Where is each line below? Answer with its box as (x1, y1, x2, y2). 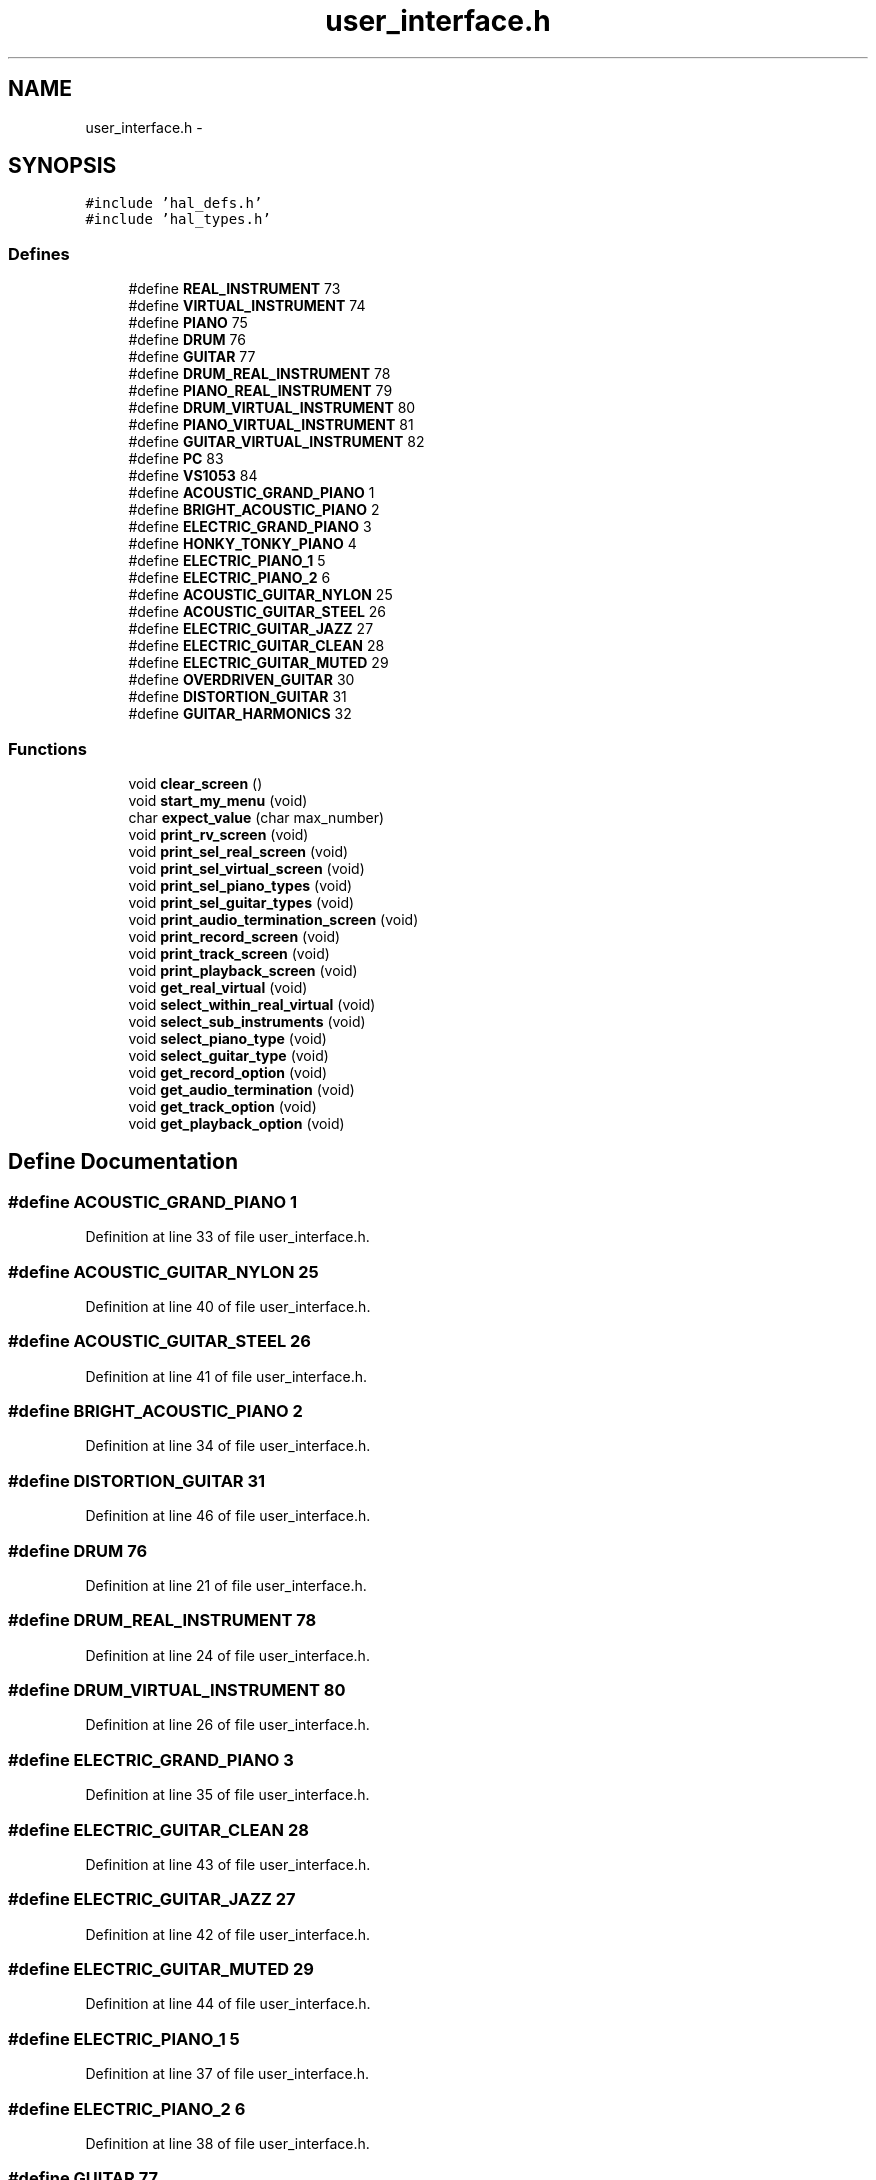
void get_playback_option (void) (128, 1114, 345, 1132)
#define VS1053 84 (128, 467, 258, 485)
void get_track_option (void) (128, 1097, 317, 1115)
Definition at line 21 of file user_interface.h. (85, 1576, 367, 1594)
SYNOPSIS (8, 153, 117, 179)
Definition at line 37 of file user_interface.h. (85, 2065, 370, 2083)
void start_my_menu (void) (128, 791, 308, 809)
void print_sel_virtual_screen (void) (128, 859, 365, 877)
